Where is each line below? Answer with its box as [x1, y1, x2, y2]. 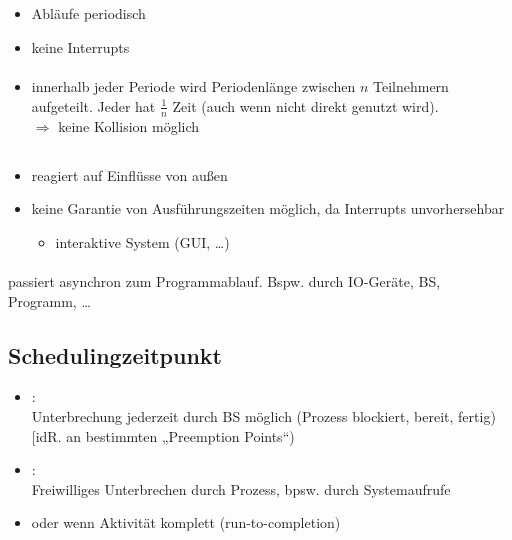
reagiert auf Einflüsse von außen [31, 164, 228, 185]
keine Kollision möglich [58, 115, 200, 136]
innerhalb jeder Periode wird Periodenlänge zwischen [31, 76, 356, 97]
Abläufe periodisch [31, 3, 146, 24]
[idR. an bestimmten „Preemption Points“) [31, 425, 295, 446]
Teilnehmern [373, 76, 449, 97]
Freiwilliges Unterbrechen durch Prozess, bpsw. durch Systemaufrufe [31, 478, 451, 499]
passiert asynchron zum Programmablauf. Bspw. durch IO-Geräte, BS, [8, 270, 441, 291]
